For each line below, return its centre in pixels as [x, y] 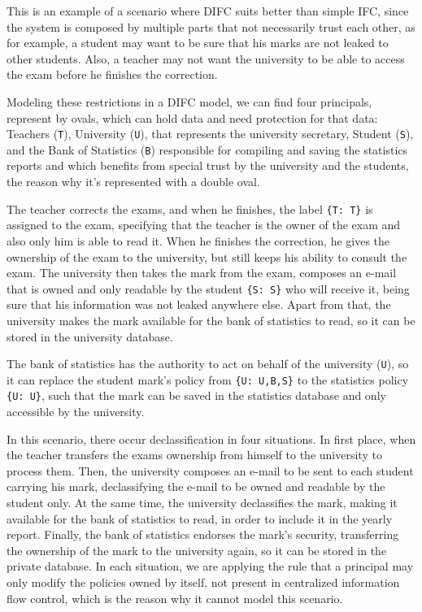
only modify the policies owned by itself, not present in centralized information [203, 582]
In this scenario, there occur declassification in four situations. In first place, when [211, 438]
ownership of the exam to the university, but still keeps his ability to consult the [207, 256]
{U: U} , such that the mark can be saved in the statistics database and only [196, 395]
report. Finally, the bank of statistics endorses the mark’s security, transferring [203, 534]
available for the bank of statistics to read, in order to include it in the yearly [200, 518]
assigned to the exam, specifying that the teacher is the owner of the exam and [204, 225]
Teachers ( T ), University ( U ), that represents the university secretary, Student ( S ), [210, 134]
